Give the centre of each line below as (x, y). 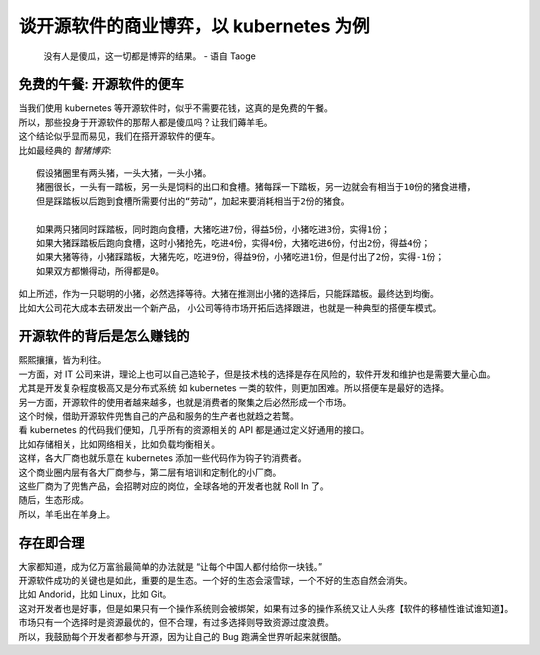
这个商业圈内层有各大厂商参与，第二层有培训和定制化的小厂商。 (150, 472)
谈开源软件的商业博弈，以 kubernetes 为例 (194, 26)
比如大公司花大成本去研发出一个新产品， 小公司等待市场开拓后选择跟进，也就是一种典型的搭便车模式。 (230, 307)
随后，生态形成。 (53, 500)
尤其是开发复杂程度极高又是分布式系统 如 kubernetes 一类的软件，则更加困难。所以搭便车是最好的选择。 (234, 388)
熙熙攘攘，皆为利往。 (62, 360)
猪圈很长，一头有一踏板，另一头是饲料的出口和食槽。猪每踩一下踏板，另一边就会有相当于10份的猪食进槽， (256, 187)
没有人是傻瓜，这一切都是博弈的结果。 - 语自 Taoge (150, 56)
